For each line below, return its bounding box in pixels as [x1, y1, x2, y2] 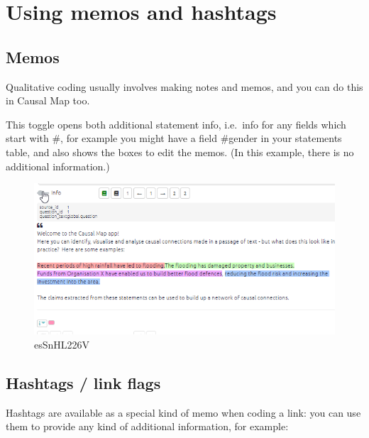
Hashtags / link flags [6, 371, 161, 393]
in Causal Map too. [6, 93, 90, 108]
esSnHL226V [34, 336, 90, 351]
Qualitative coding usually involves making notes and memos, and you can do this [6, 79, 363, 94]
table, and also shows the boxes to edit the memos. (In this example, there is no [6, 144, 354, 159]
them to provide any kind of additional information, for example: [6, 419, 289, 434]
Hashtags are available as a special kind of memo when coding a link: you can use [6, 405, 361, 420]
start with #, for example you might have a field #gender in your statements [6, 131, 342, 146]
